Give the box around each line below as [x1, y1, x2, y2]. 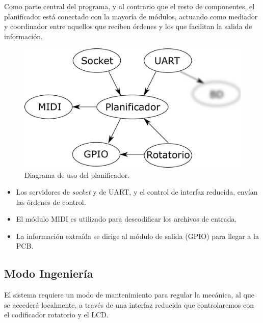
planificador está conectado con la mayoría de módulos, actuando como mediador [4, 11, 258, 21]
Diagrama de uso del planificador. [24, 169, 130, 180]
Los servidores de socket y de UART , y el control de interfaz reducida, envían [16, 186, 258, 197]
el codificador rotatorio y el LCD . [4, 309, 109, 320]
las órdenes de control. [16, 196, 86, 207]
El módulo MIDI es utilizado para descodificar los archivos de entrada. [16, 213, 237, 224]
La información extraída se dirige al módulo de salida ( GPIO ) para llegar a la [16, 230, 259, 241]
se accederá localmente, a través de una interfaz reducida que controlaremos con [4, 299, 254, 310]
